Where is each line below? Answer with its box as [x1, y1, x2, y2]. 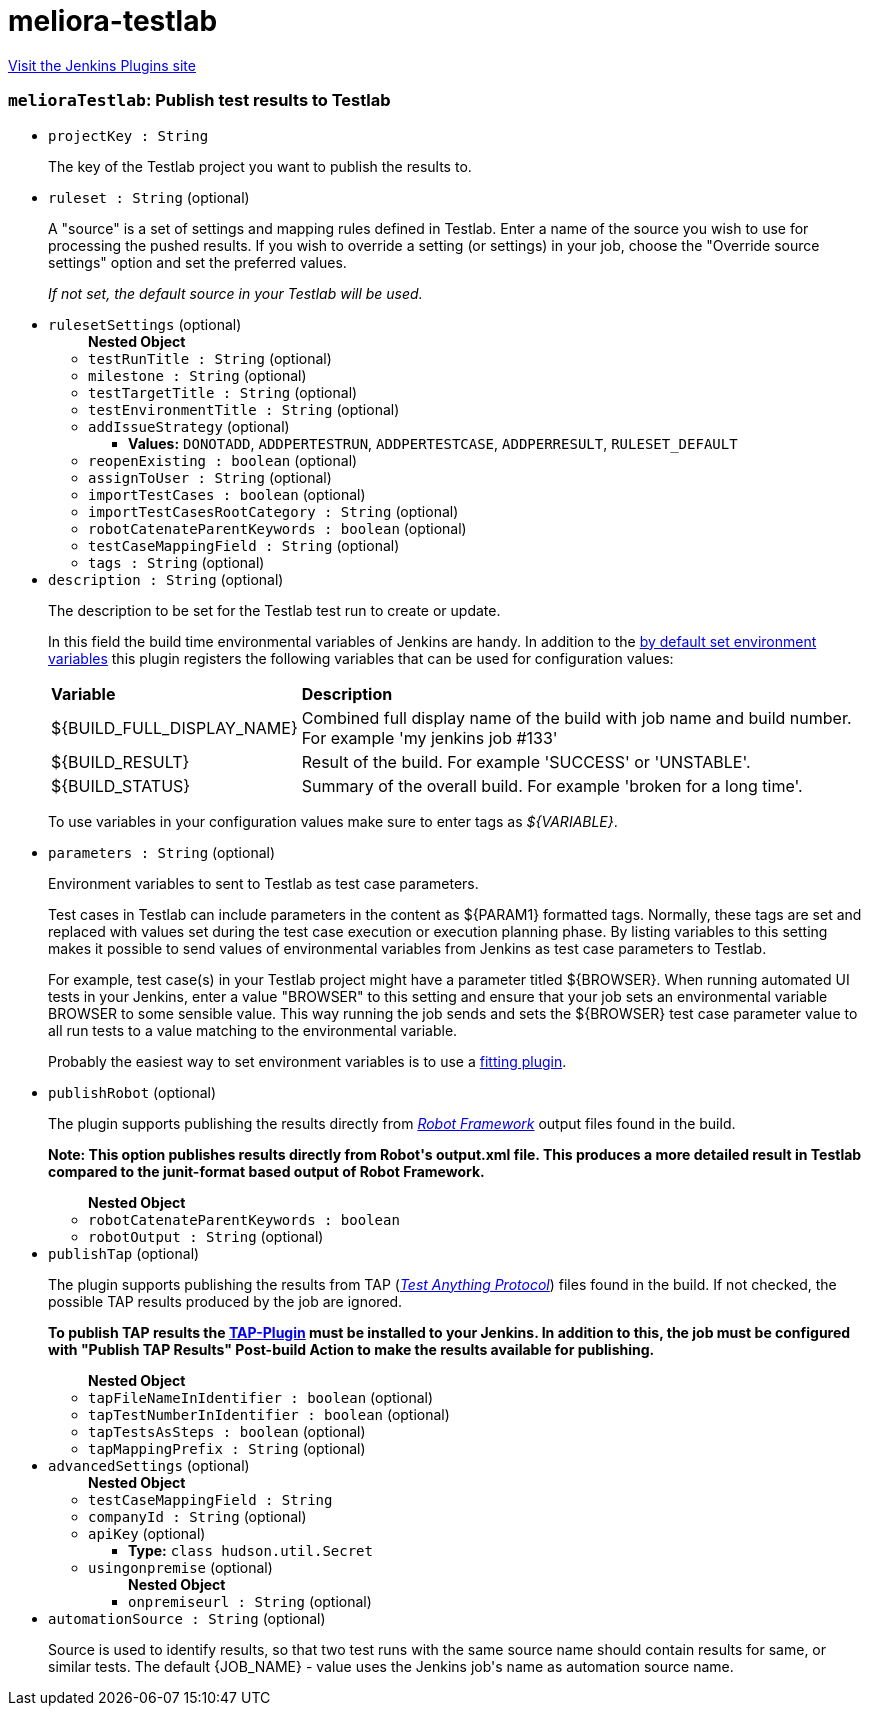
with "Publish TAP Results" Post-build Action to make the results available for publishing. [48, 1340, 655, 1358]
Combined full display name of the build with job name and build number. [301, 707, 852, 728]
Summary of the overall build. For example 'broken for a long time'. [301, 775, 803, 796]
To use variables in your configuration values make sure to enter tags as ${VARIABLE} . [48, 812, 618, 830]
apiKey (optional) [88, 1524, 206, 1542]
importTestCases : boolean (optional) [88, 485, 366, 503]
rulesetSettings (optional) [48, 315, 242, 333]
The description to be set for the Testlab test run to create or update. [48, 601, 501, 619]
